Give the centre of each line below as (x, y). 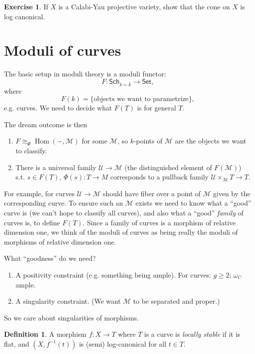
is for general (157, 108)
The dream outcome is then (46, 124)
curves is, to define (32, 222)
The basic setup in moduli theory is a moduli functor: (85, 74)
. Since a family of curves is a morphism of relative (159, 222)
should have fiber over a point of (152, 193)
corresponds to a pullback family (159, 177)
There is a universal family (56, 167)
